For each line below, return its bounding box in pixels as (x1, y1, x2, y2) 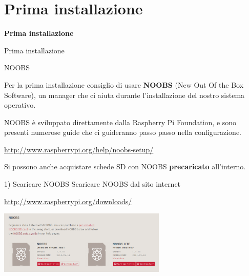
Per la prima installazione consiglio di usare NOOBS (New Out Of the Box (4, 79, 244, 90)
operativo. (4, 100, 36, 110)
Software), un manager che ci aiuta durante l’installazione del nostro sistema (4, 89, 245, 100)
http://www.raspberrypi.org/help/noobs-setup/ (4, 144, 154, 154)
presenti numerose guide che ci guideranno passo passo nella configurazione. (4, 127, 241, 137)
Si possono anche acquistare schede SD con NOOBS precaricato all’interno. (4, 161, 246, 172)
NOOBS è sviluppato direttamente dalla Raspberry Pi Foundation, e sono (4, 116, 237, 127)
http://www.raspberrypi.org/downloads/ (4, 195, 132, 206)
